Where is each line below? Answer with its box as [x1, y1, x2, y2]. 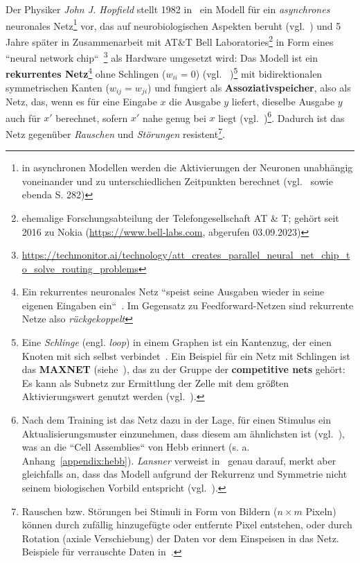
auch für [6, 110, 41, 125]
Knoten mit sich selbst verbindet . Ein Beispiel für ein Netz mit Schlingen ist [21, 348, 350, 363]
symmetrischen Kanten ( [6, 80, 109, 94]
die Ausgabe [169, 94, 221, 109]
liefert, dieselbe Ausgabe [231, 94, 335, 109]
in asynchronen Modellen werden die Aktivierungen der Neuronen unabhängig [21, 160, 353, 175]
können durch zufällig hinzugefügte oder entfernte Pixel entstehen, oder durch [21, 517, 352, 532]
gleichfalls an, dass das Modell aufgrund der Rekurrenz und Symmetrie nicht [21, 467, 348, 481]
